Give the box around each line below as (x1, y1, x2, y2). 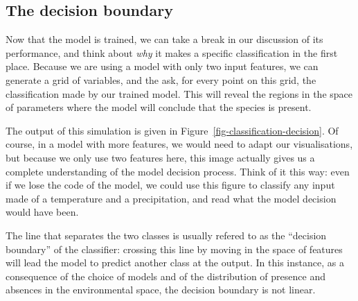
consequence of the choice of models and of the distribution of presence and (6, 268, 325, 283)
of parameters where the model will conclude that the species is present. (6, 100, 312, 114)
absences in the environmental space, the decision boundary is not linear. (6, 282, 316, 297)
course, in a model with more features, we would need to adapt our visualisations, (6, 137, 353, 151)
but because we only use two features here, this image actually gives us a (6, 150, 315, 164)
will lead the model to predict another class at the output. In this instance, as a (6, 255, 344, 270)
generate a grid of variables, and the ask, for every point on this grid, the (6, 72, 316, 87)
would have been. (6, 205, 79, 219)
